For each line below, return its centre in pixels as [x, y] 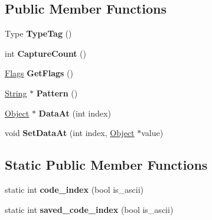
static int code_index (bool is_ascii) [74, 189]
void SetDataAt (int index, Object [70, 133]
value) [152, 133]
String [16, 93]
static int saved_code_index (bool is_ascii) [89, 209]
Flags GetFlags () [39, 73]
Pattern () [57, 93]
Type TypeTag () [38, 33]
